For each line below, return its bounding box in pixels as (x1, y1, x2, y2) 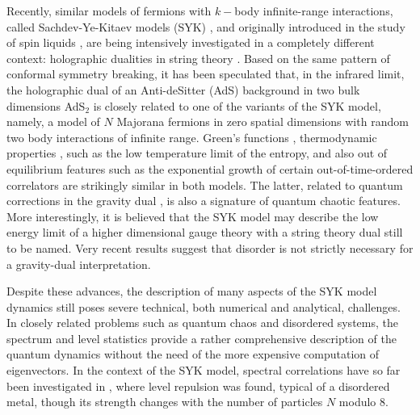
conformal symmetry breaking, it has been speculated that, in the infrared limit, (6, 65, 405, 82)
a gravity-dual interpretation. (6, 255, 151, 272)
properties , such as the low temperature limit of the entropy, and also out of (6, 145, 388, 161)
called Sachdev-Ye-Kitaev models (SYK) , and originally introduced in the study (6, 18, 405, 35)
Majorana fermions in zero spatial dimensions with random (116, 113, 409, 130)
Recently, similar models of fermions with (6, 2, 212, 19)
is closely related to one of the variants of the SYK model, (93, 97, 381, 114)
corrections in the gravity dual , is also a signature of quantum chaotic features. (6, 192, 401, 209)
